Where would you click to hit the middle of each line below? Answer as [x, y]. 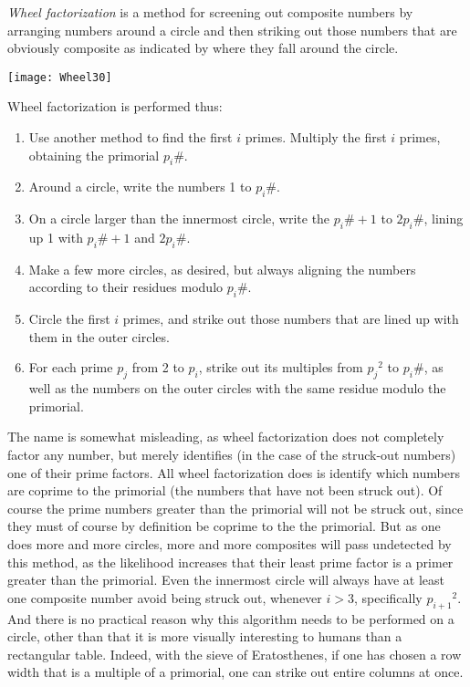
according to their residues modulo [126, 287]
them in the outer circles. [99, 336]
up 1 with [56, 238]
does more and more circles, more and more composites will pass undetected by [230, 543]
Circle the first [69, 319]
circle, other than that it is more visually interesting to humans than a [205, 636]
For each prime [71, 367]
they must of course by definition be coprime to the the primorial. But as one [224, 526]
